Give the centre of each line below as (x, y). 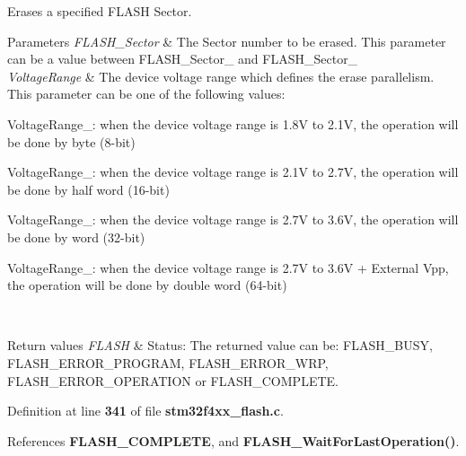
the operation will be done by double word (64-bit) (147, 285)
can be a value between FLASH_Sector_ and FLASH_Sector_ (183, 59)
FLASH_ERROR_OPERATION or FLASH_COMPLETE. (173, 380)
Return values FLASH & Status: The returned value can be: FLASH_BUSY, (220, 345)
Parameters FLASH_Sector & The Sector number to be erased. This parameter (227, 41)
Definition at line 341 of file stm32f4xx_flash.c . (145, 411)
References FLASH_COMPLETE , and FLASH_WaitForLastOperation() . (233, 440)
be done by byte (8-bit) (71, 141)
